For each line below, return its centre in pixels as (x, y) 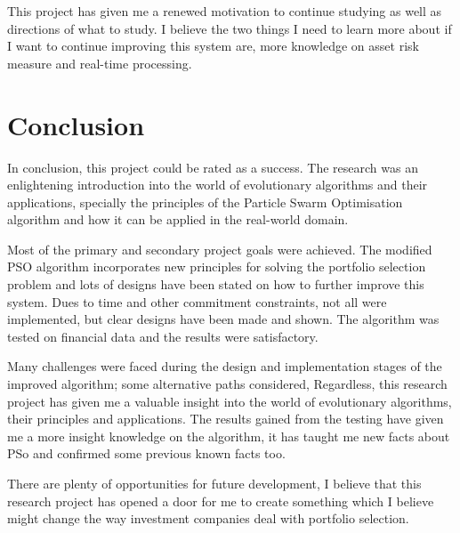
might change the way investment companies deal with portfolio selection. (208, 518)
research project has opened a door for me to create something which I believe (221, 501)
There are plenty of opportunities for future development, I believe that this (214, 483)
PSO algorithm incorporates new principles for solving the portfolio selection (217, 266)
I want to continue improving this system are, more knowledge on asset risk (213, 46)
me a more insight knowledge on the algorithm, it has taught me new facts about (229, 436)
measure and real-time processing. (100, 63)
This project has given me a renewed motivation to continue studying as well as (225, 11)
